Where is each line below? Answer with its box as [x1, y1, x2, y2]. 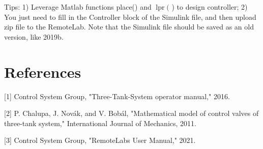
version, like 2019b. [4, 31, 64, 42]
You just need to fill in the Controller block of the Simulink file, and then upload [4, 11, 256, 22]
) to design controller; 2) [171, 2, 248, 12]
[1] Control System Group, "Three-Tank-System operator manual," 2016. [4, 91, 230, 101]
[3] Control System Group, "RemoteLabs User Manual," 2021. [4, 135, 196, 145]
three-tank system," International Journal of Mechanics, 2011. [4, 117, 196, 128]
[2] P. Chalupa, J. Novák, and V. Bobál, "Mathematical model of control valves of [4, 108, 259, 118]
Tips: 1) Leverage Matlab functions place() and [4, 2, 152, 12]
